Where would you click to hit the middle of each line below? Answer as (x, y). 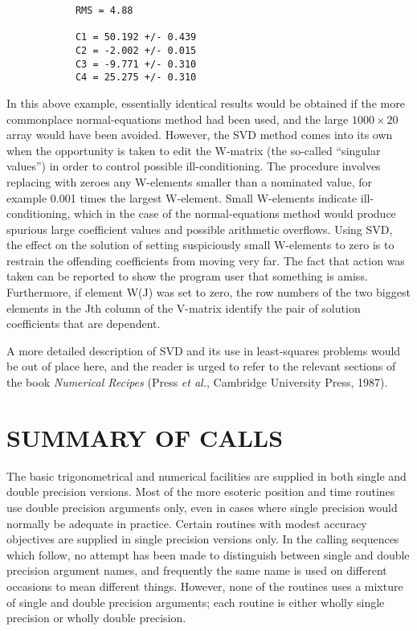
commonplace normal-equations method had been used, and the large (178, 119)
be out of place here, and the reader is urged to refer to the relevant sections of (201, 366)
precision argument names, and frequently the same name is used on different (197, 570)
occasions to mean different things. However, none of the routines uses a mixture (205, 586)
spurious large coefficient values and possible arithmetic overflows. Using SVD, (200, 229)
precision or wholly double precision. (96, 618)
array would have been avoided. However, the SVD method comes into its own (200, 135)
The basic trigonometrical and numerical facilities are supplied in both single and (206, 475)
